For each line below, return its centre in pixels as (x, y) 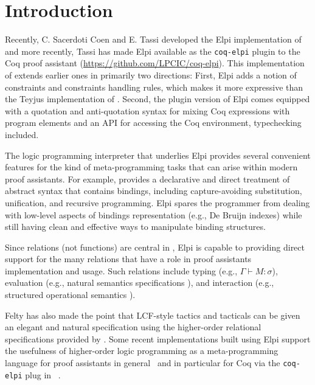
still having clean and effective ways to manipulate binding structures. (135, 227)
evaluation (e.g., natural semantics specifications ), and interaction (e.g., (140, 283)
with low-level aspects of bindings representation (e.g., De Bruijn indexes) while (154, 214)
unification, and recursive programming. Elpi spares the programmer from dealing (157, 202)
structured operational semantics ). (70, 295)
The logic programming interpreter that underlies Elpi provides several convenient (158, 155)
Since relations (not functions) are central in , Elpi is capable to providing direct (155, 247)
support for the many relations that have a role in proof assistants (128, 259)
